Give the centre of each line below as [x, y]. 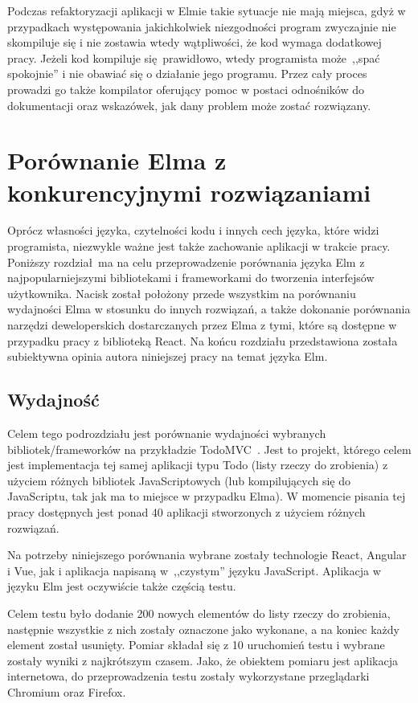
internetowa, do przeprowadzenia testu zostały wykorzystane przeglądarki [189, 676]
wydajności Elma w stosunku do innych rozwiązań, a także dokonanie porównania [209, 309]
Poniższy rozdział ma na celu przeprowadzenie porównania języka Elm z [186, 262]
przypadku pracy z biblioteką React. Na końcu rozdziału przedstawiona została [203, 340]
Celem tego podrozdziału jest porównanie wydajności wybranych [167, 433]
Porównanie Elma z [117, 160]
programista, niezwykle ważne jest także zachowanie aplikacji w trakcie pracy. [199, 246]
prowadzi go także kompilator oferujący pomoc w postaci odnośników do [186, 89]
